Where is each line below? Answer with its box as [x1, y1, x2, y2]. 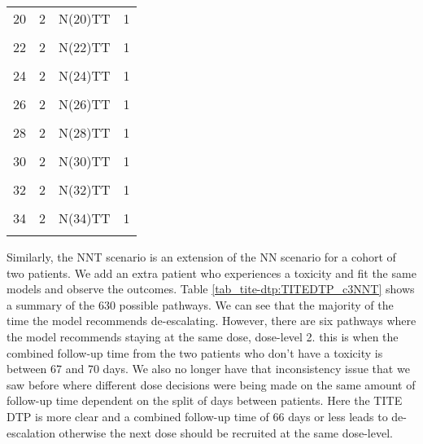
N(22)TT [59, 37, 111, 56]
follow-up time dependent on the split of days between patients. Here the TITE [7, 392, 403, 409]
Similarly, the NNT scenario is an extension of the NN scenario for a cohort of [7, 248, 396, 265]
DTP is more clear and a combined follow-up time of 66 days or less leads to [7, 407, 388, 424]
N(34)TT [59, 209, 111, 227]
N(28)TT [59, 123, 111, 142]
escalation [7, 424, 55, 441]
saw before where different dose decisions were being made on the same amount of [7, 376, 416, 393]
